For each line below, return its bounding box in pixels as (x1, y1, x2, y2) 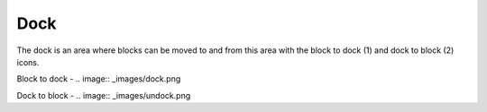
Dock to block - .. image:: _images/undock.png (16, 90, 191, 100)
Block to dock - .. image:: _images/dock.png (16, 73, 181, 84)
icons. (16, 56, 40, 67)
